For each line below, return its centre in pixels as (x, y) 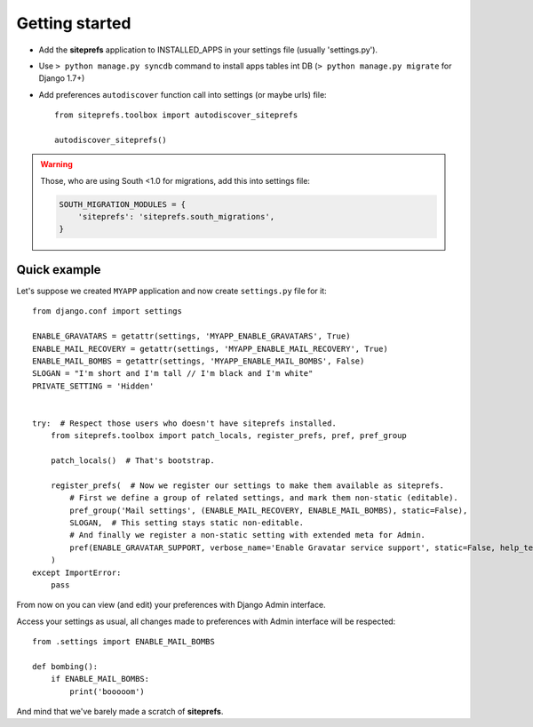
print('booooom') (107, 691)
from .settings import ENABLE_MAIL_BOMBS (123, 642)
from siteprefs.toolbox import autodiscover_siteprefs (176, 115)
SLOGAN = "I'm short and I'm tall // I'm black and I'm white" (173, 374)
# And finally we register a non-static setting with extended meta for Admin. (248, 535)
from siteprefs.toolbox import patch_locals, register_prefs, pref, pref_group (229, 436)
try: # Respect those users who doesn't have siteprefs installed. (184, 423)
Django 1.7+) (62, 78)
